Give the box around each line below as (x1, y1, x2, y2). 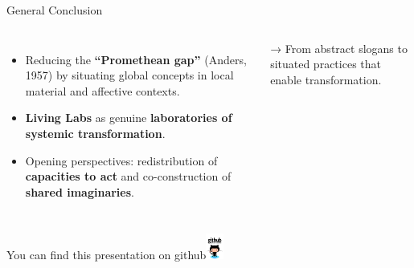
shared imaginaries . (25, 183, 134, 200)
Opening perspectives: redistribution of (25, 152, 218, 169)
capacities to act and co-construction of (25, 168, 232, 185)
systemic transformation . (25, 124, 166, 141)
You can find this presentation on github (6, 246, 207, 263)
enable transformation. (270, 71, 382, 87)
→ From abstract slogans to (270, 39, 408, 56)
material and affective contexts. (25, 82, 180, 99)
